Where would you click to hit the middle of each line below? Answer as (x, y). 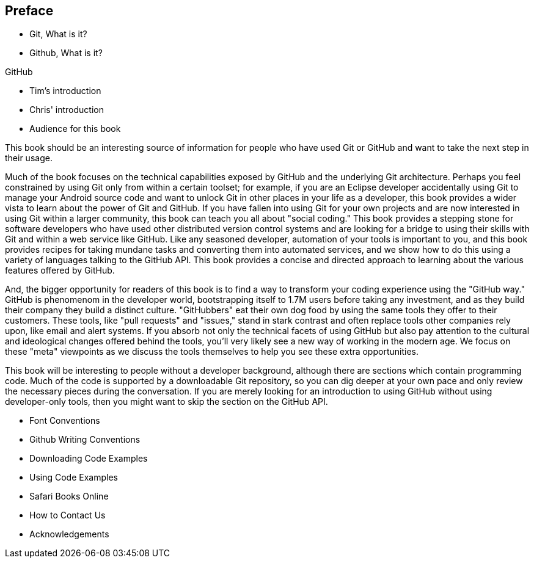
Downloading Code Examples (89, 459)
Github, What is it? (66, 53)
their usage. (29, 158)
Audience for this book (75, 129)
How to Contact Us (68, 515)
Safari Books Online (69, 496)
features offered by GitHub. (60, 271)
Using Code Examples (74, 478)
